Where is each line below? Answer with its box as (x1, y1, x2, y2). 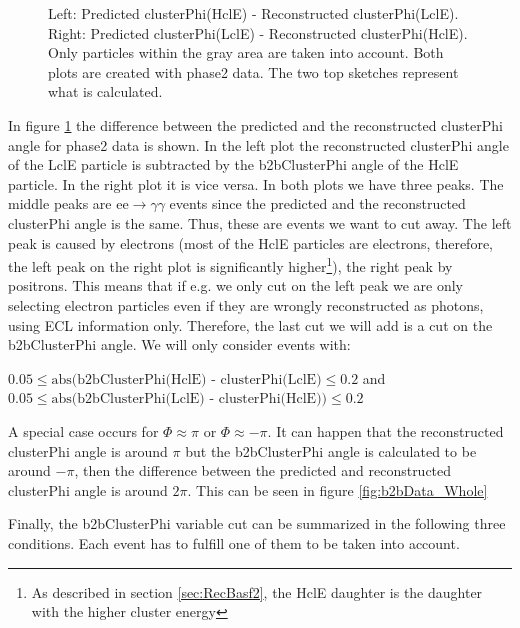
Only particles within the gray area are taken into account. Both (48, 42, 444, 63)
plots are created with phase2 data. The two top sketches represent (48, 61, 459, 82)
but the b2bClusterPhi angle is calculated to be (185, 440, 477, 461)
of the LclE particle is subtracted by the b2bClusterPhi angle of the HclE (8, 154, 459, 175)
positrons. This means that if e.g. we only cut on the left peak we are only (8, 275, 463, 296)
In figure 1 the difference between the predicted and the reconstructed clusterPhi (8, 114, 503, 135)
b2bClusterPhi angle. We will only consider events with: (8, 334, 351, 355)
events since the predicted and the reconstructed (169, 193, 466, 214)
